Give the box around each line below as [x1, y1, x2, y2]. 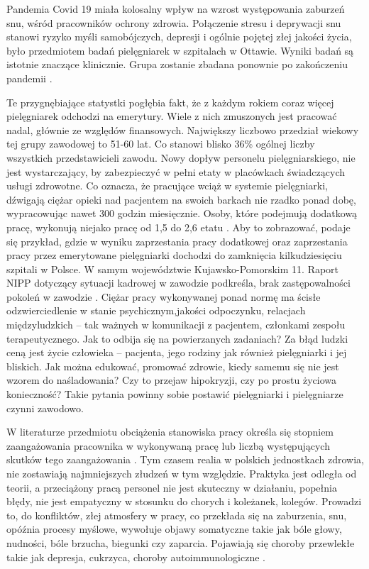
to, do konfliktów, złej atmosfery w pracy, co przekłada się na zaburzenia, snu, [6, 507, 347, 522]
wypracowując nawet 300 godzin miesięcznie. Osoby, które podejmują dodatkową [6, 206, 358, 221]
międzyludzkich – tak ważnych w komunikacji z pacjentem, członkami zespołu [6, 317, 346, 332]
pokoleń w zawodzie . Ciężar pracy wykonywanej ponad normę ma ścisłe [6, 289, 321, 304]
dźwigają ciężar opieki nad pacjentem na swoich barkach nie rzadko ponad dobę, [6, 192, 356, 206]
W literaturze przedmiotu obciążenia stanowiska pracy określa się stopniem [6, 424, 334, 439]
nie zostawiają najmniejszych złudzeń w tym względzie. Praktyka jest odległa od [6, 466, 357, 480]
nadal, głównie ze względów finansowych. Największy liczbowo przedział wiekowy [6, 122, 359, 137]
